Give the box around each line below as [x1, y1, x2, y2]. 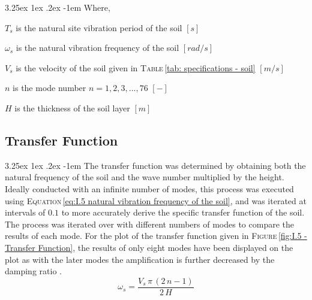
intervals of [5, 206, 46, 219]
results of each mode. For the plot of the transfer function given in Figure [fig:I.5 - [5, 229, 307, 242]
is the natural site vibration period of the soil [16, 21, 182, 34]
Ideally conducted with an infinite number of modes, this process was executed [5, 182, 294, 195]
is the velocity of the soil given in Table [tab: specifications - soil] [16, 61, 256, 74]
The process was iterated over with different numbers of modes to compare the [5, 217, 294, 230]
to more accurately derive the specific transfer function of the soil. [61, 206, 305, 219]
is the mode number [13, 81, 86, 94]
